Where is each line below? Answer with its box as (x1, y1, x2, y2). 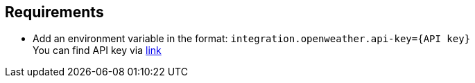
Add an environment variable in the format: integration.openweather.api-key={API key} (33, 33, 471, 45)
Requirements (5, 3, 104, 21)
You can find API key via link (33, 44, 162, 57)
